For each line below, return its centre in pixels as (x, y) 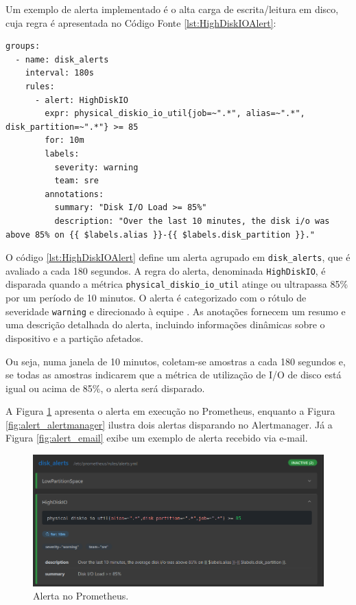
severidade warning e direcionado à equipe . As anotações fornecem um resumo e (176, 311)
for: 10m (64, 140)
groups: (23, 46)
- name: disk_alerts (62, 59)
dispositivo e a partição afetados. (74, 338)
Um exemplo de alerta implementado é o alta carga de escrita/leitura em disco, (172, 9)
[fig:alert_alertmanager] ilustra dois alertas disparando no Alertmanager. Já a (169, 424)
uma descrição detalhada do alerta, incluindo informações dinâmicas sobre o (165, 324)
